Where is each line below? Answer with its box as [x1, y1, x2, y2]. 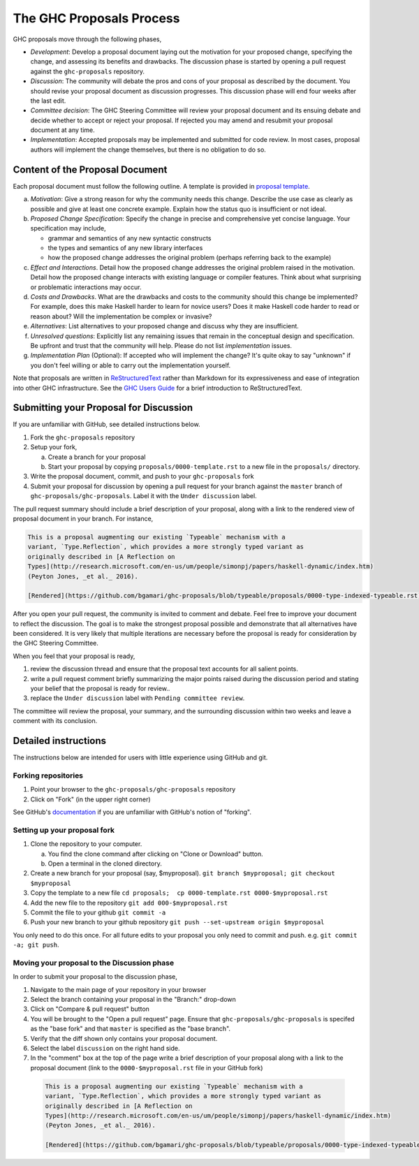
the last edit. [30, 96, 66, 105]
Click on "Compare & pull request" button [30, 1005, 150, 1013]
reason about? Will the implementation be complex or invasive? [30, 312, 212, 321]
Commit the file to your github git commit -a [30, 908, 166, 917]
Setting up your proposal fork [13, 825, 115, 835]
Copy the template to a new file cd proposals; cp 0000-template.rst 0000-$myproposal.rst [30, 889, 328, 897]
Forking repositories [13, 771, 84, 780]
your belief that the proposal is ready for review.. [30, 685, 170, 693]
